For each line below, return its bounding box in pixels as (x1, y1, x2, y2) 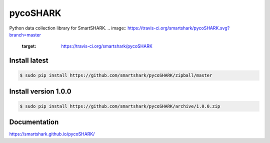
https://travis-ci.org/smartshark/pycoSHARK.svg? (127, 25, 230, 31)
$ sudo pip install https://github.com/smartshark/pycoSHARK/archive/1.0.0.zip (19, 103, 220, 109)
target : (21, 43, 36, 49)
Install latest (9, 56, 48, 65)
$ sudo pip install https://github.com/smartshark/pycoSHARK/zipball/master (19, 72, 212, 78)
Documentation (9, 118, 59, 126)
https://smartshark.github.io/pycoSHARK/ (9, 131, 95, 137)
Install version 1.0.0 (9, 87, 72, 95)
